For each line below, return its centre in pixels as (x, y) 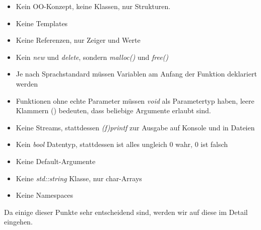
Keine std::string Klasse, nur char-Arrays (79, 178)
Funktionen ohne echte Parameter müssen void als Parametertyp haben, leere (135, 100)
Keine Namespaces (45, 195)
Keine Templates (42, 23)
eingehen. (18, 222)
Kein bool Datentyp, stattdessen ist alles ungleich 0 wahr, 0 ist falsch (122, 144)
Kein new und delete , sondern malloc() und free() (92, 57)
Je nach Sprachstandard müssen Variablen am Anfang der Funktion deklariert (136, 74)
